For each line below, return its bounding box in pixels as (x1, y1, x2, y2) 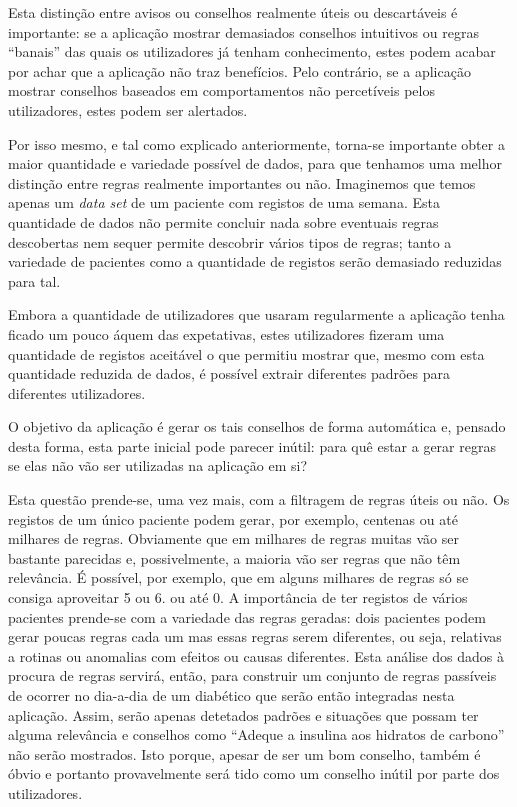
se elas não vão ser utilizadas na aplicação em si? (8, 455, 308, 476)
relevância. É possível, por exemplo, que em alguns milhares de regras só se (8, 567, 469, 588)
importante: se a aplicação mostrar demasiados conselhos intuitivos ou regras (8, 21, 479, 42)
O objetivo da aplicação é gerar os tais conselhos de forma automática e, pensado (8, 416, 506, 437)
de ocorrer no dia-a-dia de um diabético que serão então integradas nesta (8, 685, 455, 705)
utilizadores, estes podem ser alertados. (8, 99, 248, 120)
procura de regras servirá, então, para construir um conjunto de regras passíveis (8, 665, 497, 686)
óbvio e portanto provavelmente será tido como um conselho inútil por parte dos (8, 763, 500, 784)
